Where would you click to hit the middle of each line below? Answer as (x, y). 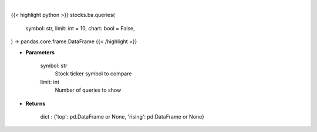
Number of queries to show (88, 90)
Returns (36, 103)
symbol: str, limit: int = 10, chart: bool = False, (80, 28)
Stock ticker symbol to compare (93, 74)
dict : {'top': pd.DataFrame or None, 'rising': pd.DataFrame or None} (122, 116)
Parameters (40, 52)
